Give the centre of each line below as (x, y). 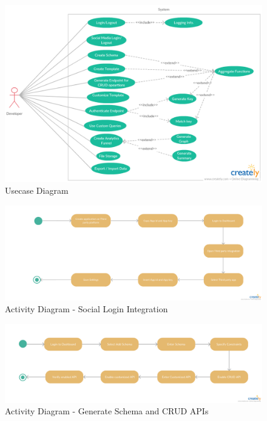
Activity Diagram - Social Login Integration (86, 309)
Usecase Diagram (37, 190)
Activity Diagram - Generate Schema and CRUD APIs (107, 411)
